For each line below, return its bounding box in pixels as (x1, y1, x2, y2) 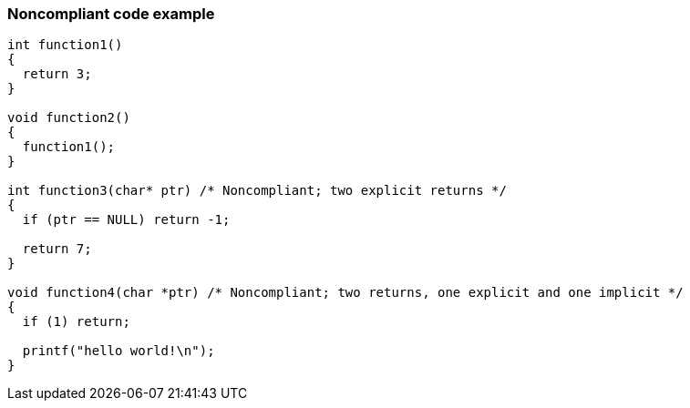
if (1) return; (22, 314, 130, 330)
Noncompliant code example (7, 5, 215, 23)
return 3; (22, 66, 92, 82)
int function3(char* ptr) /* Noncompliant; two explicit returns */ (7, 183, 507, 199)
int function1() (7, 37, 123, 53)
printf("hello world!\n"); (22, 343, 215, 359)
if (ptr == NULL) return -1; (22, 212, 231, 228)
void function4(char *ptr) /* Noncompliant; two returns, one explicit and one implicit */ (7, 285, 684, 301)
